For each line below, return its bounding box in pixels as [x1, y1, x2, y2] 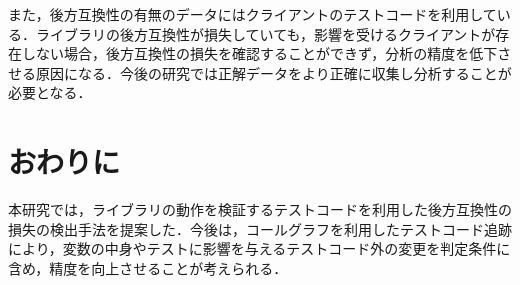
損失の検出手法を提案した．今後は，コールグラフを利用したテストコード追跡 [8, 218, 512, 239]
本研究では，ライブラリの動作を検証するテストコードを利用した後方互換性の [8, 199, 512, 220]
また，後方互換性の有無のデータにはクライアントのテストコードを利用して [8, 4, 497, 24]
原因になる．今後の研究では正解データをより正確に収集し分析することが [35, 62, 512, 83]
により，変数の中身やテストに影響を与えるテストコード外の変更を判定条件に [8, 238, 511, 259]
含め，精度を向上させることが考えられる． [8, 257, 288, 278]
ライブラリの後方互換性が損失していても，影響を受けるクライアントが [35, 23, 496, 44]
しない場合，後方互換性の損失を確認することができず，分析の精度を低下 [21, 43, 498, 64]
